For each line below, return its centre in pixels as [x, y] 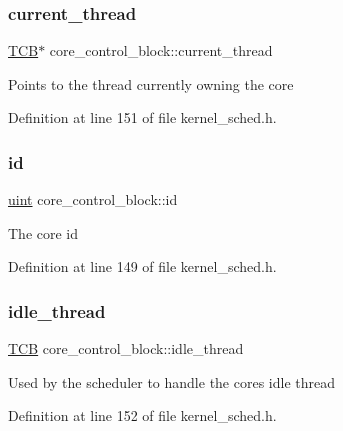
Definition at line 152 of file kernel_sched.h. [142, 415]
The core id [43, 232]
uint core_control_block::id [93, 199]
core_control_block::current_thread [161, 50]
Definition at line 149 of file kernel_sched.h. [142, 266]
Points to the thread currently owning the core [151, 83]
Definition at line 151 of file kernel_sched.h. [142, 117]
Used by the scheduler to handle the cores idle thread [171, 381]
